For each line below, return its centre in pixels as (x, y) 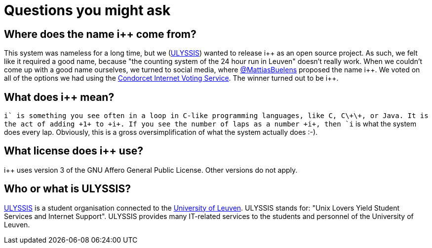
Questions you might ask (87, 10)
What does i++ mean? (59, 97)
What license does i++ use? (74, 151)
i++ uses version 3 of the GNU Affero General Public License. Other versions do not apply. (151, 170)
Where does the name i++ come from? (100, 34)
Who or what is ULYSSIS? (67, 189)
